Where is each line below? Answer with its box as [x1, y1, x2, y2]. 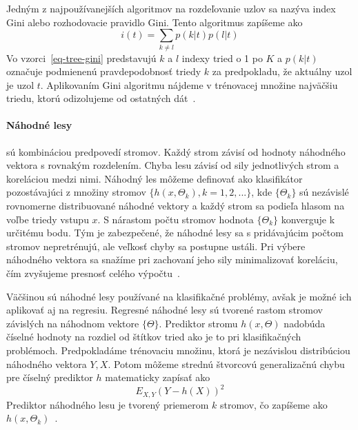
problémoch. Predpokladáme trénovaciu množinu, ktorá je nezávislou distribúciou [6, 343, 350, 357]
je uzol [6, 77, 34, 92]
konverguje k [281, 212, 335, 226]
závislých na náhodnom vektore [6, 316, 139, 330]
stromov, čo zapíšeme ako [219, 397, 328, 411]
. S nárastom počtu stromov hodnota [97, 212, 254, 226]
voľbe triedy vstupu [6, 212, 89, 226]
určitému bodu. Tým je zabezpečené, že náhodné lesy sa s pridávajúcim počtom [6, 225, 344, 240]
